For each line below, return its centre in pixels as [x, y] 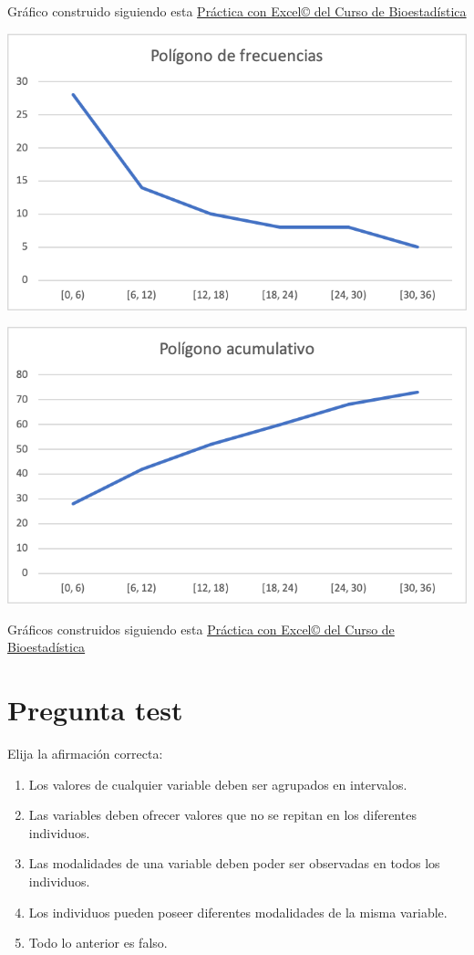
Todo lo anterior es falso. [98, 943]
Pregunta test [95, 710]
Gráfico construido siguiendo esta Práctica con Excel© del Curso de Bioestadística [237, 11]
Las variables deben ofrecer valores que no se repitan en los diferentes [222, 815]
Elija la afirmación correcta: [85, 753]
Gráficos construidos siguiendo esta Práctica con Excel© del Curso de [201, 629]
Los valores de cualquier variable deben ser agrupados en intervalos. [218, 784]
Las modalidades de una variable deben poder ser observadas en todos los [234, 863]
